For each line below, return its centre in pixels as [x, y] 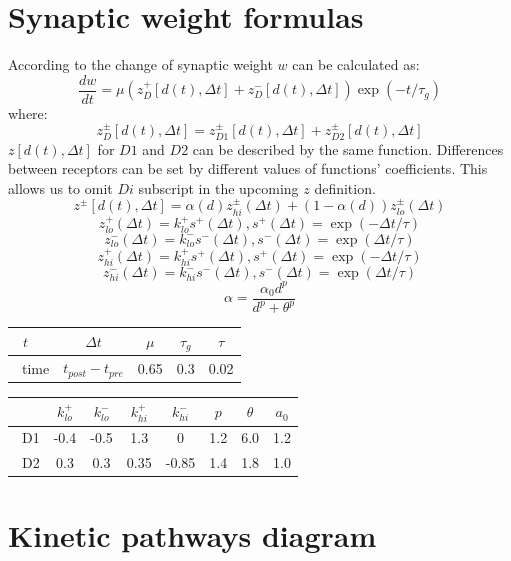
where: [28, 112]
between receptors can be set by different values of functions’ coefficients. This [248, 168]
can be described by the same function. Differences [348, 148]
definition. [345, 187]
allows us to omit [60, 187]
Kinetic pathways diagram [192, 535]
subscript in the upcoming [218, 187]
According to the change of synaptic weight [140, 64]
